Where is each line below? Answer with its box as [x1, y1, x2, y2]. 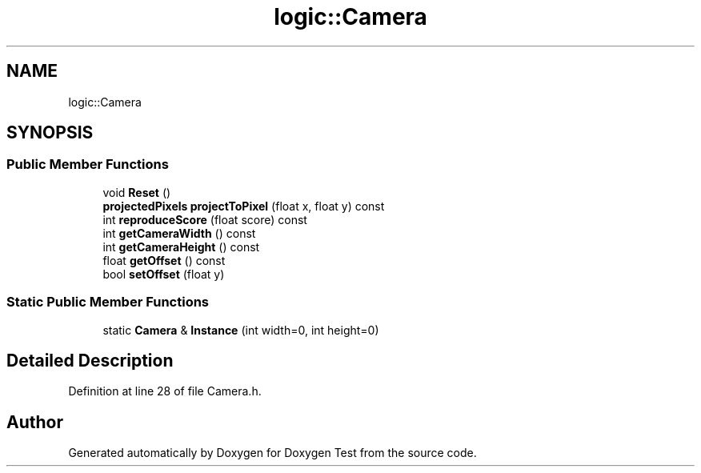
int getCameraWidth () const [102, 226, 256, 240]
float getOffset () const [102, 253, 226, 267]
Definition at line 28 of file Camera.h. [68, 384, 262, 399]
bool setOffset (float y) [102, 267, 225, 281]
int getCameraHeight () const [102, 239, 260, 254]
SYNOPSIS [6, 122, 94, 143]
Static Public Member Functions [6, 294, 210, 311]
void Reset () [102, 185, 171, 199]
